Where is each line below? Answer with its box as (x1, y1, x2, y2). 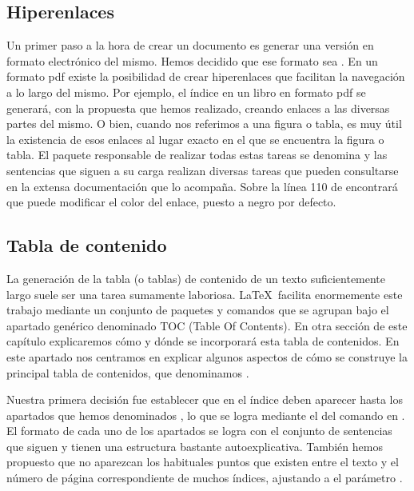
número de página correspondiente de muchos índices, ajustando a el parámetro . (6, 469, 403, 486)
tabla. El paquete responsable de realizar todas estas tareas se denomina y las (6, 146, 388, 163)
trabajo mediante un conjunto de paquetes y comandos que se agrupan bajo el (6, 301, 389, 318)
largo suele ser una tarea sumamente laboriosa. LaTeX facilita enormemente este (6, 285, 403, 302)
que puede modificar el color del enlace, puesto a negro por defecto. (6, 194, 336, 210)
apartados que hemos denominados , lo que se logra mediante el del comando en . (6, 406, 405, 423)
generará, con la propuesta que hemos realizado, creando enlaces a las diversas (6, 99, 390, 116)
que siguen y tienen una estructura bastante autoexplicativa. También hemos (6, 437, 383, 454)
